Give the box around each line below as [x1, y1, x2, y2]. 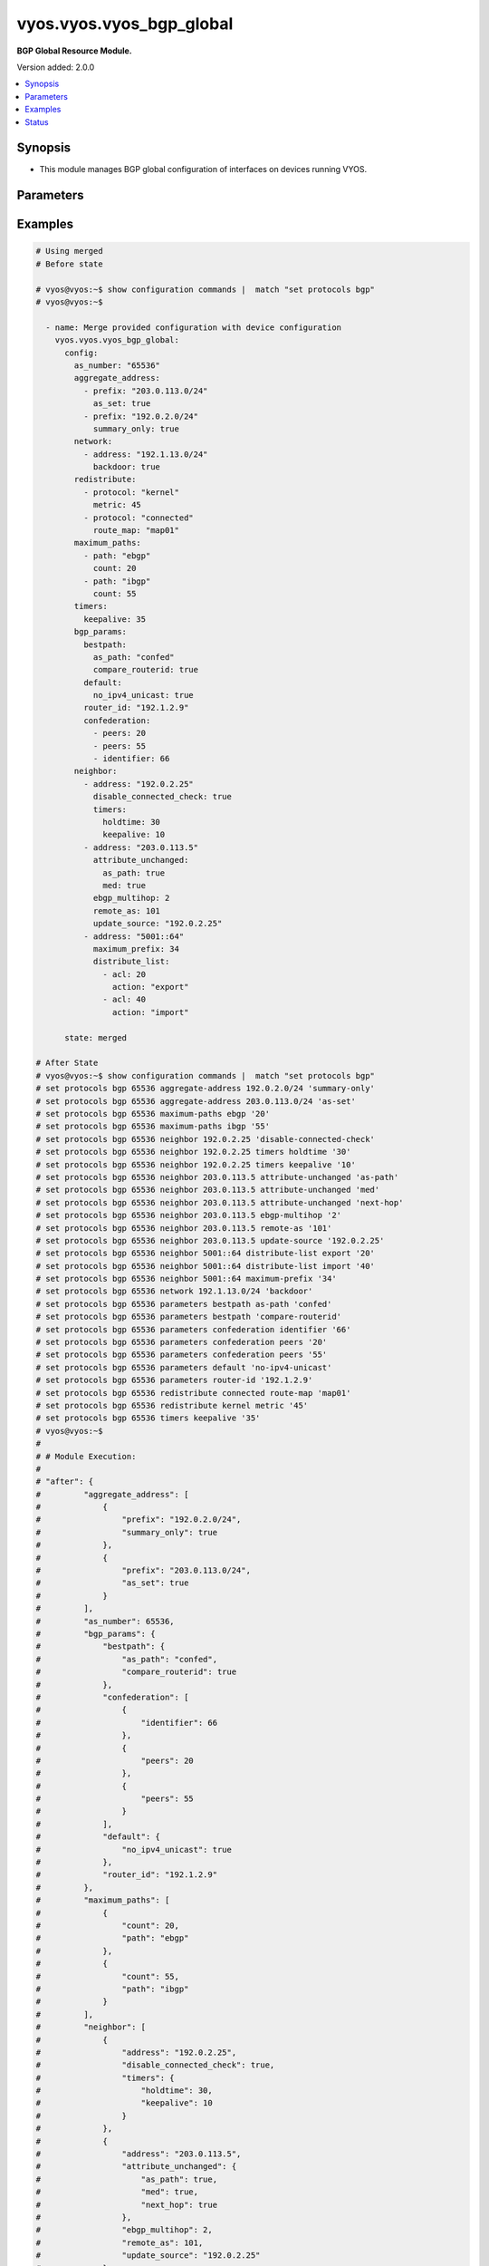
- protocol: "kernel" [82, 487, 180, 498]
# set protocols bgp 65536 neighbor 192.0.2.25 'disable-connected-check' [35, 1134, 376, 1144]
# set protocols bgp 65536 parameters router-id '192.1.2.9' [35, 1375, 313, 1386]
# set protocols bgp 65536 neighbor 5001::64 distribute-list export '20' [35, 1248, 376, 1259]
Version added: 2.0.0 [16, 62, 95, 73]
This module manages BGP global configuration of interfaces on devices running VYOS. [39, 164, 368, 175]
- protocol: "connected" [82, 512, 194, 523]
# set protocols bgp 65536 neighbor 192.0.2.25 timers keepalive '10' [35, 1159, 357, 1169]
